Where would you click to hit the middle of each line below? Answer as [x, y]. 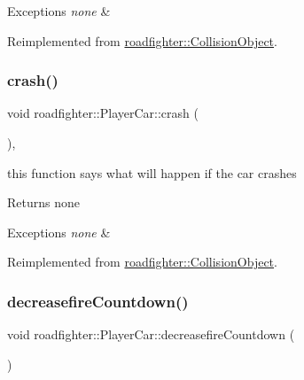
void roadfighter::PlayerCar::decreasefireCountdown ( [151, 334]
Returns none [43, 202]
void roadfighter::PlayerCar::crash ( [103, 113]
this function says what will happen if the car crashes [152, 172]
